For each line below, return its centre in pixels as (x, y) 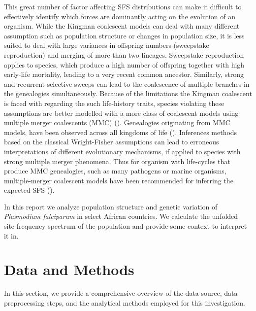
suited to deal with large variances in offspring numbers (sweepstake (107, 45)
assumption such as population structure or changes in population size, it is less (124, 35)
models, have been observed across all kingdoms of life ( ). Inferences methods (121, 132)
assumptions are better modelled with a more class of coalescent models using (121, 113)
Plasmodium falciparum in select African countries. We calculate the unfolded (121, 216)
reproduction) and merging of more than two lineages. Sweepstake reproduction (124, 54)
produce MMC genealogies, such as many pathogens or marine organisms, (115, 171)
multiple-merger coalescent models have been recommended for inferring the (119, 180)
